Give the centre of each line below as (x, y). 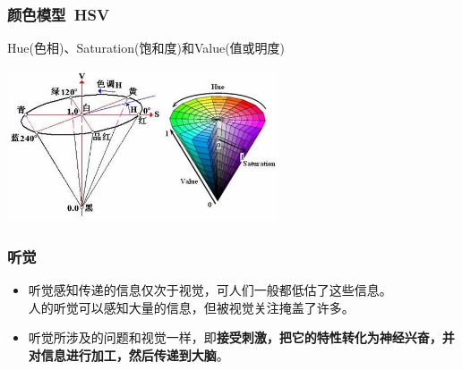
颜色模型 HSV (59, 14)
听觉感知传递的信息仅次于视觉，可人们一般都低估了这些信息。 (210, 290)
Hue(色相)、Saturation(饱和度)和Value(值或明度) (146, 48)
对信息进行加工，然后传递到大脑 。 (128, 355)
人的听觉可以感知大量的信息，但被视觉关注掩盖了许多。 (191, 307)
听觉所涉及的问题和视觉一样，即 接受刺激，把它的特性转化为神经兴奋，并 (241, 337)
